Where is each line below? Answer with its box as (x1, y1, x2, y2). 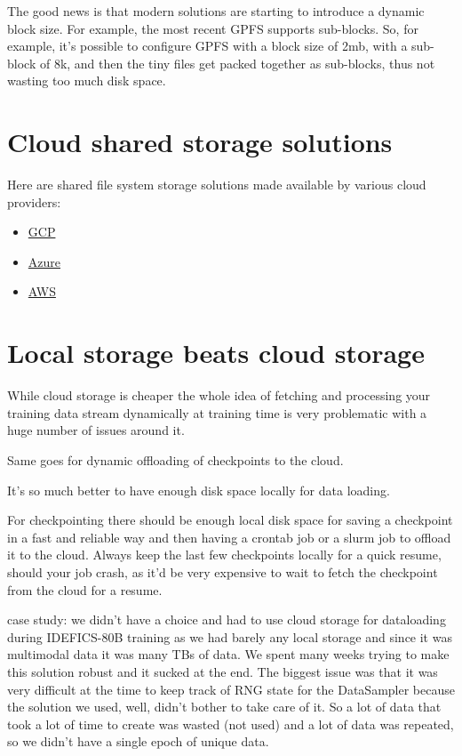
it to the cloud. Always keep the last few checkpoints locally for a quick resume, (7, 545, 442, 564)
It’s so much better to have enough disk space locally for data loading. (7, 480, 390, 499)
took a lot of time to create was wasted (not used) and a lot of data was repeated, (7, 714, 454, 733)
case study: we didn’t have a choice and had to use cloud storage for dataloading (7, 610, 446, 629)
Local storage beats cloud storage (7, 334, 425, 371)
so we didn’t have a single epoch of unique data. (7, 732, 269, 751)
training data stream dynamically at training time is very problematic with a (7, 403, 427, 422)
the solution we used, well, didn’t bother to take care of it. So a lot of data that (7, 697, 442, 716)
